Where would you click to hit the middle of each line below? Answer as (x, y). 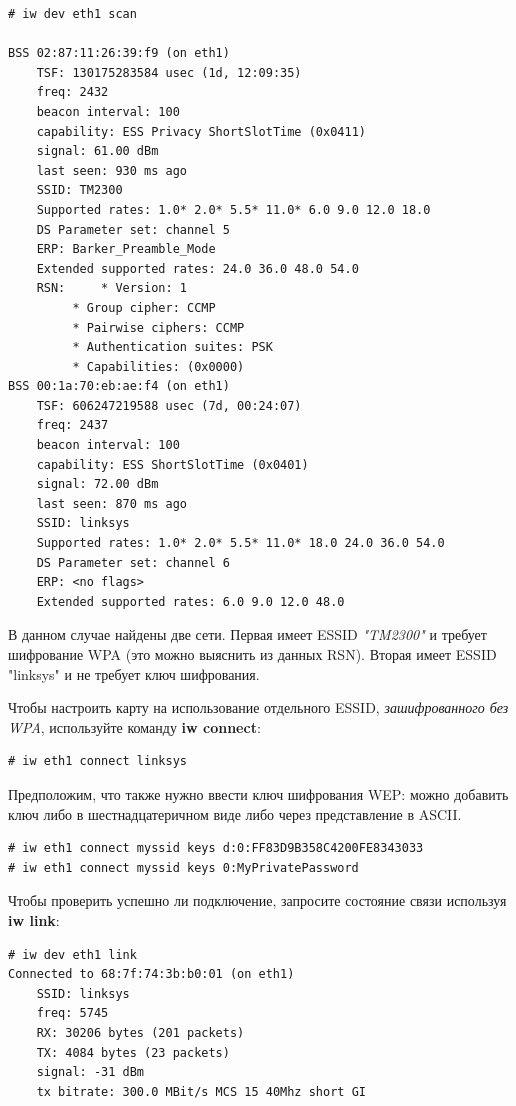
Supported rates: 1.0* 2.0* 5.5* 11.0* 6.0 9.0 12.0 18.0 (233, 209)
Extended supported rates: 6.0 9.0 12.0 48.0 (190, 601)
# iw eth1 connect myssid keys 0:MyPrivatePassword (183, 867)
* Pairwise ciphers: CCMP (158, 327)
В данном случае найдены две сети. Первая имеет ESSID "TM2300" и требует (247, 634)
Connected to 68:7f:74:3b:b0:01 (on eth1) (151, 974)
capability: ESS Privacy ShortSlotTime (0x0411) (201, 131)
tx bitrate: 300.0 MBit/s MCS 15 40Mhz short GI (201, 1091)
